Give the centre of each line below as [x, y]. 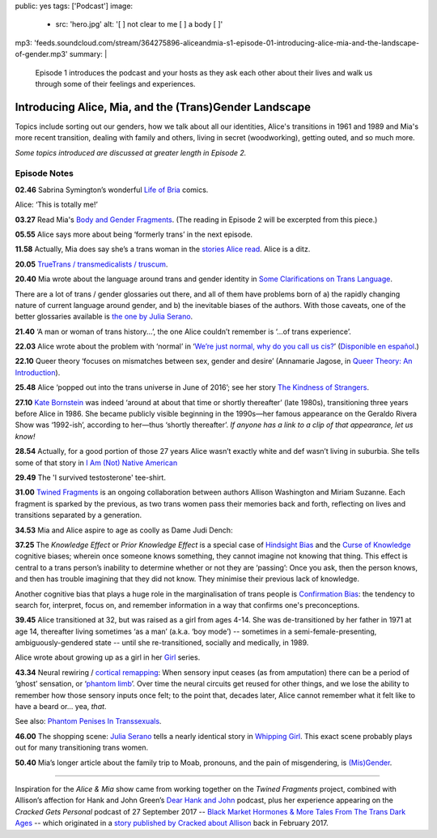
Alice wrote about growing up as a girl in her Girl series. [108, 657]
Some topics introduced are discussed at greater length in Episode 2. [131, 152]
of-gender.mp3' [41, 54]
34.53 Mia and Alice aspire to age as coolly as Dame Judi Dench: [124, 530]
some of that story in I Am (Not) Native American [96, 463]
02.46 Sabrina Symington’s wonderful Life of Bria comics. [112, 190]
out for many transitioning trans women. [82, 748]
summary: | [88, 54]
